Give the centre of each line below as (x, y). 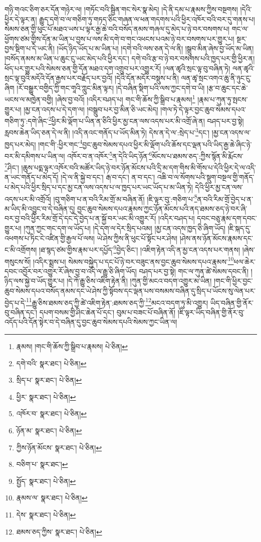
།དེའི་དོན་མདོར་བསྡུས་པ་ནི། (147, 78)
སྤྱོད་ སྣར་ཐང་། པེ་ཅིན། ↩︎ (46, 481)
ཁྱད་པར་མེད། (20, 144)
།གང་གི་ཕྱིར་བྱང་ (233, 281)
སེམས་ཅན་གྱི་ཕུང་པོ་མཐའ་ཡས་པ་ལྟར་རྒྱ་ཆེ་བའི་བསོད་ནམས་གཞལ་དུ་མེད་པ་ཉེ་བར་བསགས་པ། (117, 29)
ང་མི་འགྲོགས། (21, 249)
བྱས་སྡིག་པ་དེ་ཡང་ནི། (30, 48)
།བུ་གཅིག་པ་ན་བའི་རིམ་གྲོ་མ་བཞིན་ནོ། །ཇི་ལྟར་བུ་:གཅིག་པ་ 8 (125, 198)
